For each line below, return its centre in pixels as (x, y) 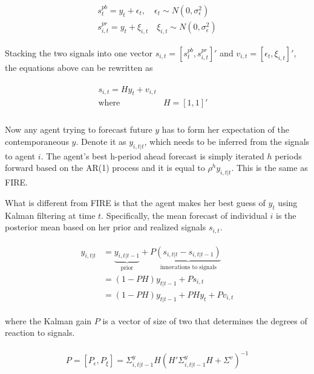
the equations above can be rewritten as (79, 67)
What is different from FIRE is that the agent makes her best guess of (135, 202)
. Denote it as (101, 141)
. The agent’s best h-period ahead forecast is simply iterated (152, 155)
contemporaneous (37, 141)
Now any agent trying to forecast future (79, 129)
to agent (20, 155)
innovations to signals (188, 267)
